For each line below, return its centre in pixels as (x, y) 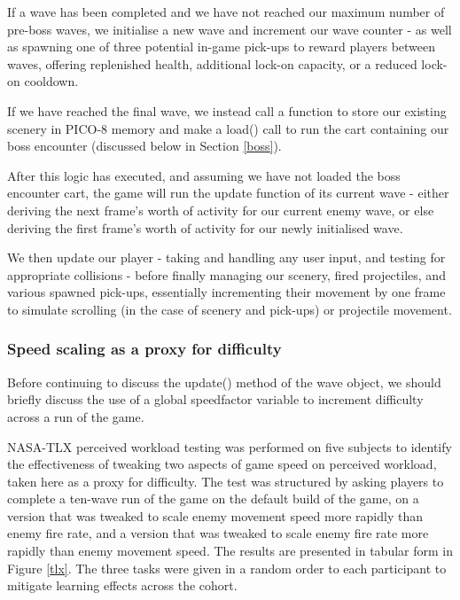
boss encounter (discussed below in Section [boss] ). (144, 146)
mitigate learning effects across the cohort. (122, 585)
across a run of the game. (76, 416)
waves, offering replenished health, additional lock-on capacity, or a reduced (212, 63)
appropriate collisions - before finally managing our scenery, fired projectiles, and (226, 274)
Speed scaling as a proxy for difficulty (144, 349)
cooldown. (51, 81)
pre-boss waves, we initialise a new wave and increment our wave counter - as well (230, 29)
